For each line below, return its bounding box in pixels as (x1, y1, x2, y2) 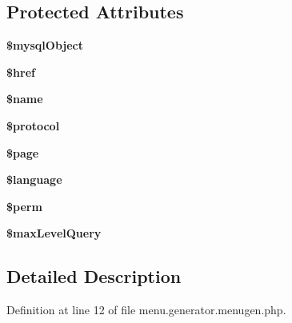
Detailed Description (6, 264, 182, 289)
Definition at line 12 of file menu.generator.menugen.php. (6, 301, 286, 318)
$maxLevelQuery (6, 225, 102, 241)
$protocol (6, 117, 60, 134)
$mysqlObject (6, 37, 84, 54)
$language (6, 171, 62, 188)
